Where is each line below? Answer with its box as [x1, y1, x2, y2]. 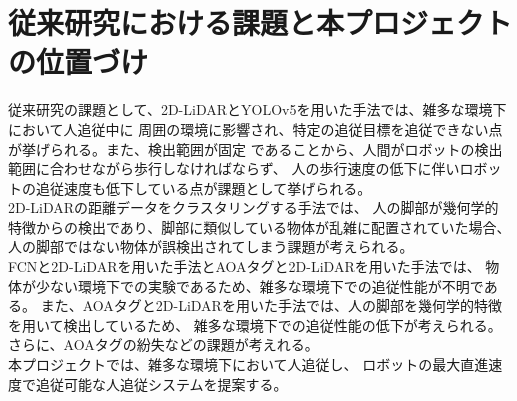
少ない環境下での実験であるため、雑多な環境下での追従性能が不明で [35, 275, 484, 296]
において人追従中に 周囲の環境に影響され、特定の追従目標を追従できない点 [8, 118, 503, 139]
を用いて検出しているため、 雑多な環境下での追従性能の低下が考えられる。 [8, 314, 502, 335]
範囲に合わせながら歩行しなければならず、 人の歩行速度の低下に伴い [8, 158, 460, 179]
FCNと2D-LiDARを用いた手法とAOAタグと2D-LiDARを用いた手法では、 [8, 256, 481, 277]
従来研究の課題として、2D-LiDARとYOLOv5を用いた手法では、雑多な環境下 [8, 99, 507, 120]
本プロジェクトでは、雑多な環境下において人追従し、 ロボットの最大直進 [8, 354, 489, 375]
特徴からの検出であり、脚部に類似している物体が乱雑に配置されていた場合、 [8, 216, 511, 237]
